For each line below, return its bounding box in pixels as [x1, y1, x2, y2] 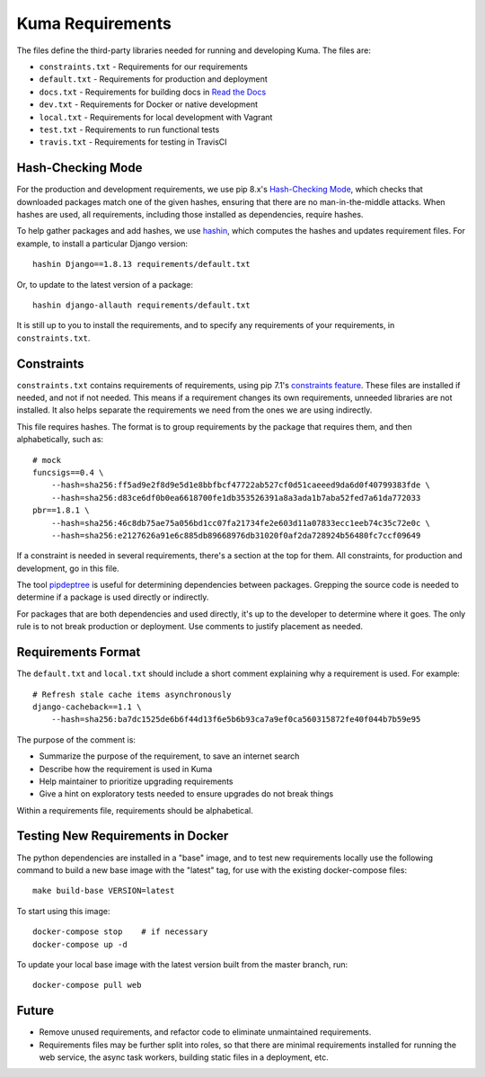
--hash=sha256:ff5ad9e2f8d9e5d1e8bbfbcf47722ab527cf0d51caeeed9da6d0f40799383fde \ [50, 480, 431, 490]
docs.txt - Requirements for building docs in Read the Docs [39, 86, 267, 97]
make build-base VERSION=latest [32, 886, 175, 896]
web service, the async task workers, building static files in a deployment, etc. [39, 1052, 329, 1063]
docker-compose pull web [32, 980, 142, 991]
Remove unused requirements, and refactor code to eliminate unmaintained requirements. [39, 1027, 372, 1037]
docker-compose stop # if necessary [32, 927, 208, 937]
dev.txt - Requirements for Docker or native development [39, 99, 259, 110]
